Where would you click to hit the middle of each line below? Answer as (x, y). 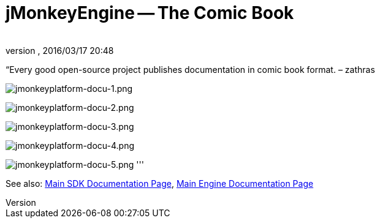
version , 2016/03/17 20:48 (60, 50)
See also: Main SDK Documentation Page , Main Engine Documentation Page (160, 183)
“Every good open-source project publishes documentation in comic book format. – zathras (190, 69)
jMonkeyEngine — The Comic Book (150, 13)
